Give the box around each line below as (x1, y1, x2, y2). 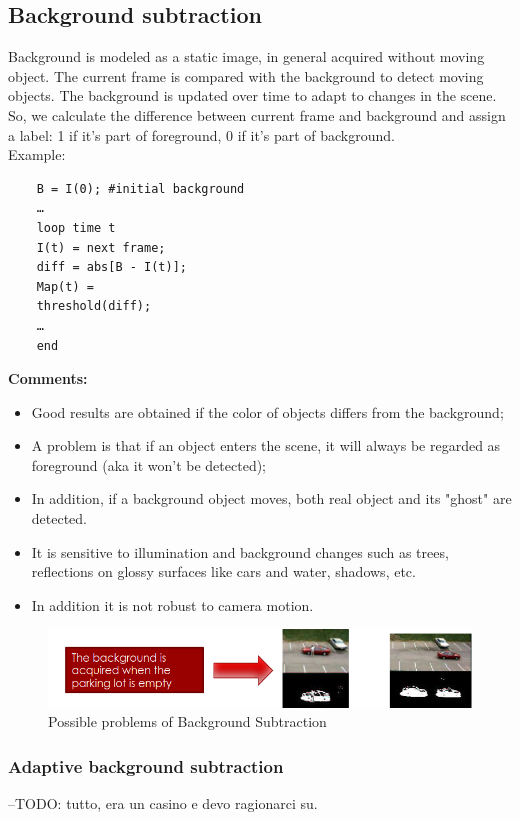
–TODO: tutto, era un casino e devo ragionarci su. (8, 792, 318, 813)
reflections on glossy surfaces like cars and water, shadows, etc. (31, 561, 416, 582)
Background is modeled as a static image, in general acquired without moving (8, 46, 485, 67)
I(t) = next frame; (36, 240, 166, 255)
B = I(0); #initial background (36, 181, 245, 196)
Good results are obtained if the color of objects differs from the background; (31, 401, 504, 422)
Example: (8, 144, 66, 165)
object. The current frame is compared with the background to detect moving (8, 65, 484, 86)
